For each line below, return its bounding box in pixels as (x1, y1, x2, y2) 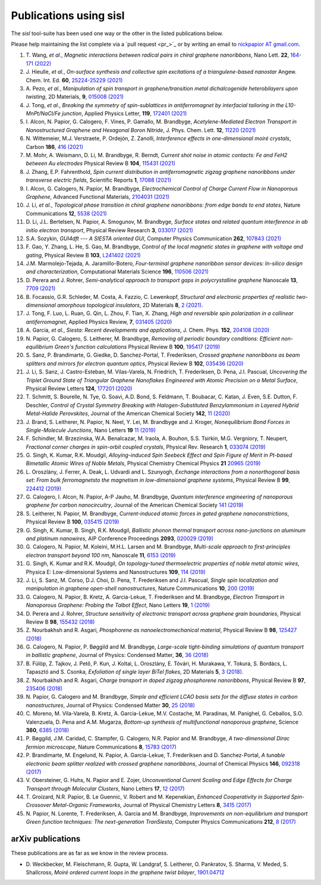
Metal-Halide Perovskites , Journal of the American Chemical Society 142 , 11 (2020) (26, 410, 231, 417)
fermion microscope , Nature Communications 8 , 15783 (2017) (26, 743, 177, 750)
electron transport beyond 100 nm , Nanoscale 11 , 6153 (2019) (26, 551, 176, 559)
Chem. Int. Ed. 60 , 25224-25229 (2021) (26, 76, 123, 83)
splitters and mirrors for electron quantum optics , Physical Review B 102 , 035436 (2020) (26, 360, 244, 367)
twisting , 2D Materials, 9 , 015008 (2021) (26, 93, 124, 101)
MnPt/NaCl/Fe (26, 110, 61, 117)
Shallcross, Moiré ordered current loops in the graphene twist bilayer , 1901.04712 (26, 868, 225, 875)
